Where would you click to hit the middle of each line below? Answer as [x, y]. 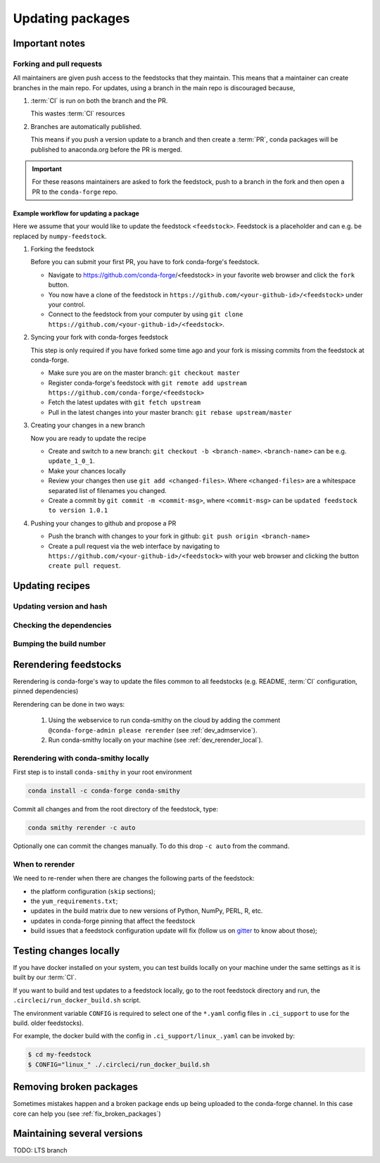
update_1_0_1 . [71, 461]
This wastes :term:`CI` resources [78, 113]
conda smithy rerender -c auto [82, 827]
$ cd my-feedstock [59, 1055]
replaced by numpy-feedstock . [60, 236]
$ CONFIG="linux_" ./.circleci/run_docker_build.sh [119, 1064]
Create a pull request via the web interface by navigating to [134, 546]
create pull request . [84, 566]
